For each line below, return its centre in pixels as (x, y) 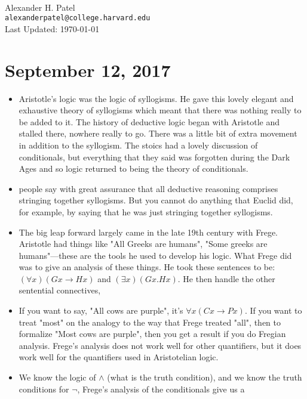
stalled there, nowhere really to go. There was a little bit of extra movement (158, 133)
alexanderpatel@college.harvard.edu (78, 18)
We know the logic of (57, 377)
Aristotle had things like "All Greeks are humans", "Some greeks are (143, 244)
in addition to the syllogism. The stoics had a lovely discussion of (138, 145)
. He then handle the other (226, 278)
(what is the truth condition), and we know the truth (205, 377)
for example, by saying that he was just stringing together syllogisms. (146, 211)
